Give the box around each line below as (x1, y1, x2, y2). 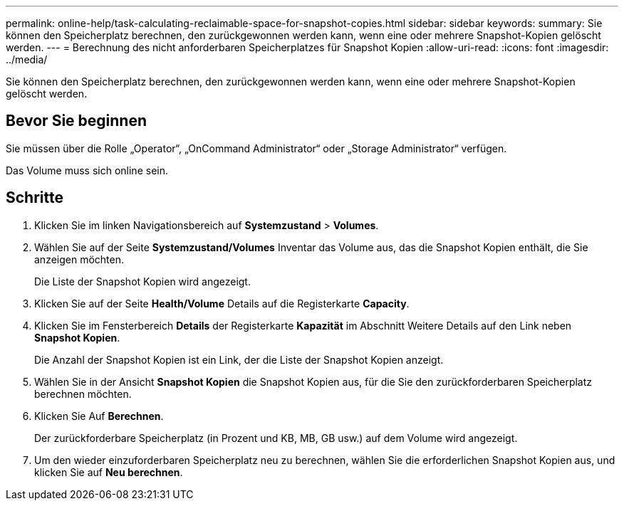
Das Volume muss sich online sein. (6, 164, 168, 176)
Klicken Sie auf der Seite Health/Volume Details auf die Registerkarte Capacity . (34, 297, 410, 310)
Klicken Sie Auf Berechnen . (34, 409, 164, 422)
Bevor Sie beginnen (6, 112, 147, 130)
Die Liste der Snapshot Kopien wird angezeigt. (34, 275, 251, 288)
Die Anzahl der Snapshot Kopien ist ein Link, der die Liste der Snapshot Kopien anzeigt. (34, 353, 444, 366)
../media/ (6, 53, 48, 65)
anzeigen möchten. (34, 253, 125, 265)
